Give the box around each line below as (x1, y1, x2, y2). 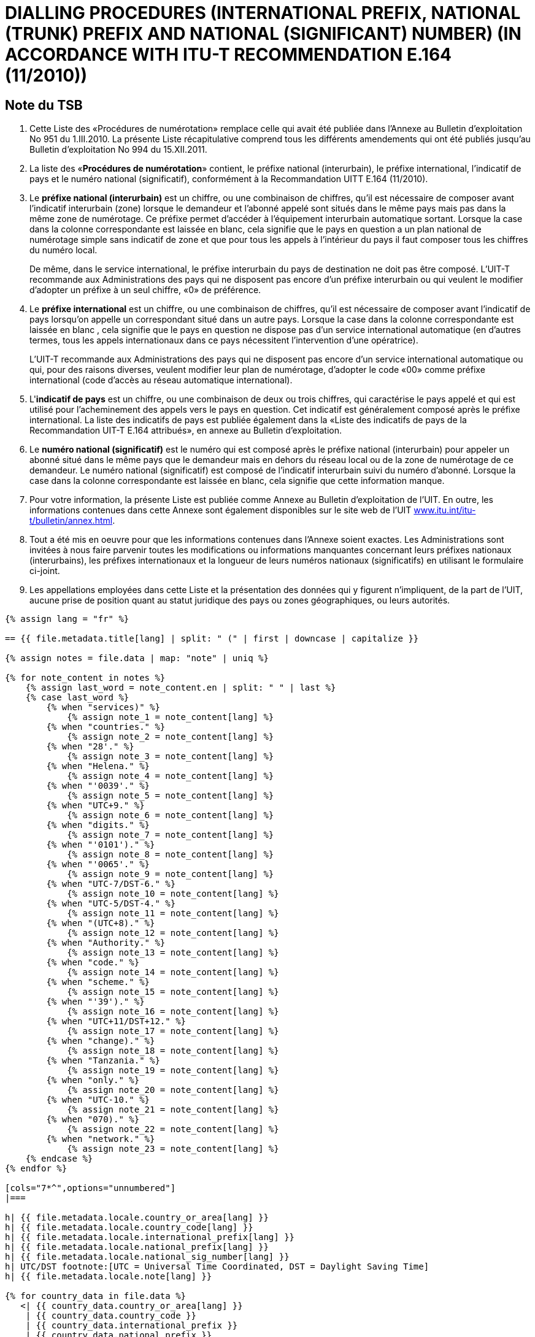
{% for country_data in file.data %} (5, 1291, 187, 1301)
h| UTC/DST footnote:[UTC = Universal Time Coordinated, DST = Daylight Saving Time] (5, 1262, 429, 1272)
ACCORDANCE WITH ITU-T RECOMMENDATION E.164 (5, 44, 452, 65)
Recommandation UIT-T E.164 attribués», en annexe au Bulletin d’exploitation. (29, 425, 342, 436)
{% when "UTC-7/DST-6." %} (46, 879, 176, 889)
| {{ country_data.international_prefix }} (25, 1320, 238, 1331)
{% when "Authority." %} (46, 938, 166, 948)
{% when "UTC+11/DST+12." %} (46, 1016, 187, 1027)
